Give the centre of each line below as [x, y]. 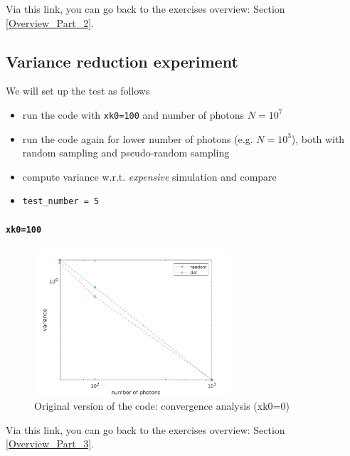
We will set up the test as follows [78, 91]
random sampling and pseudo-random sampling [126, 153]
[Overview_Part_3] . [50, 444]
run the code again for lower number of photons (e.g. [138, 138]
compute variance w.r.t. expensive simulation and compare [149, 176]
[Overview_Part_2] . [50, 22]
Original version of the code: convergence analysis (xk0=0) [162, 406]
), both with [318, 138]
